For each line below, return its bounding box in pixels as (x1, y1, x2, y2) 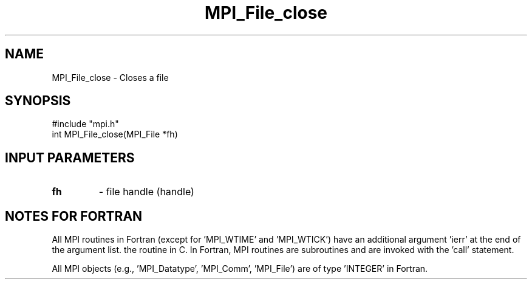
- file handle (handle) (98, 185, 194, 198)
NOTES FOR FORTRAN (5, 208, 143, 224)
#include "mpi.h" (52, 119, 119, 130)
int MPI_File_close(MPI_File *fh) (52, 129, 178, 140)
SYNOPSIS (5, 93, 71, 109)
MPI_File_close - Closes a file (52, 72, 169, 83)
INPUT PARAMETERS (5, 150, 135, 165)
